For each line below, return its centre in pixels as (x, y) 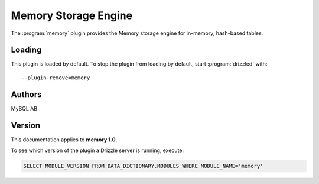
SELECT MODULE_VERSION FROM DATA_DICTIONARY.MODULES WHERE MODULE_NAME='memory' (143, 166)
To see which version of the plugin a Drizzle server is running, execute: (97, 150)
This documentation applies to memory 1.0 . (64, 140)
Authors (26, 94)
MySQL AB (24, 108)
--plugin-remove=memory (56, 78)
